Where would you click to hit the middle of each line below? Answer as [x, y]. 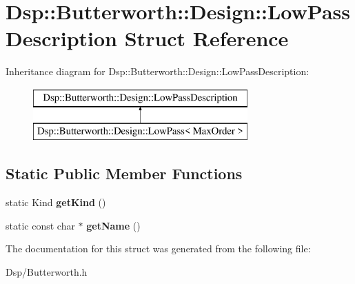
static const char [40, 225]
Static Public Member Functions [124, 173]
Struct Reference [206, 38]
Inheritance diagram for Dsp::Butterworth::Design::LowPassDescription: [158, 71]
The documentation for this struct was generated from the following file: [158, 248]
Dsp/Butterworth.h [47, 272]
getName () [113, 225]
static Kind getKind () [56, 202]
